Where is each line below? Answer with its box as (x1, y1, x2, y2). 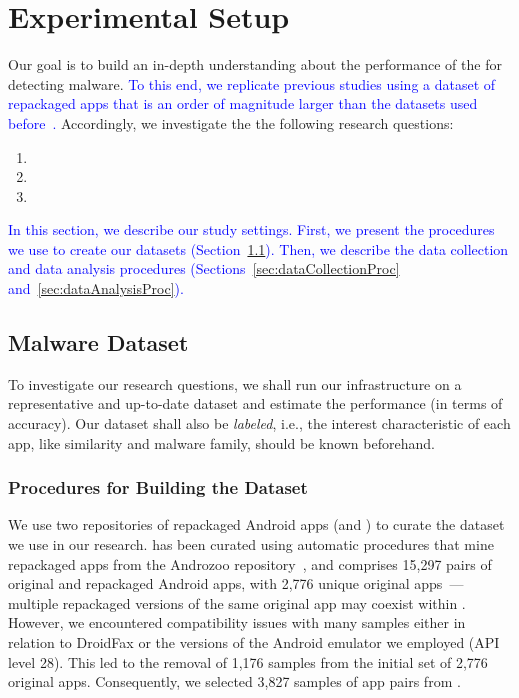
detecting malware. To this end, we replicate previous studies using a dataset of (8, 73, 496, 94)
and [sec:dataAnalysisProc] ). (8, 278, 184, 299)
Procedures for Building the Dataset (8, 475, 308, 500)
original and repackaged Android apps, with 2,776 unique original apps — (8, 573, 464, 594)
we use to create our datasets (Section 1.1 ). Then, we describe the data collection (8, 238, 509, 259)
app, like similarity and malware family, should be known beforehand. (8, 432, 435, 453)
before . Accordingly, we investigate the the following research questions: (8, 112, 454, 133)
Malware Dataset (8, 327, 189, 358)
